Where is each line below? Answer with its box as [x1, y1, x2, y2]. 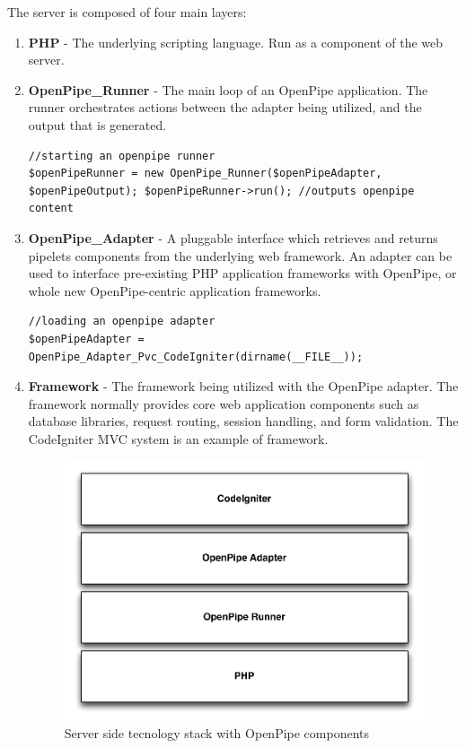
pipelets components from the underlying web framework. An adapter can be [28, 246, 453, 265]
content [28, 202, 74, 215]
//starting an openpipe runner [28, 149, 215, 162]
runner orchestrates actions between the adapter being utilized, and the [28, 98, 422, 117]
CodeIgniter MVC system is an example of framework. [28, 429, 329, 448]
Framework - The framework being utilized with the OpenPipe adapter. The [28, 377, 459, 396]
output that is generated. [28, 115, 167, 134]
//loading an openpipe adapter [28, 315, 215, 328]
